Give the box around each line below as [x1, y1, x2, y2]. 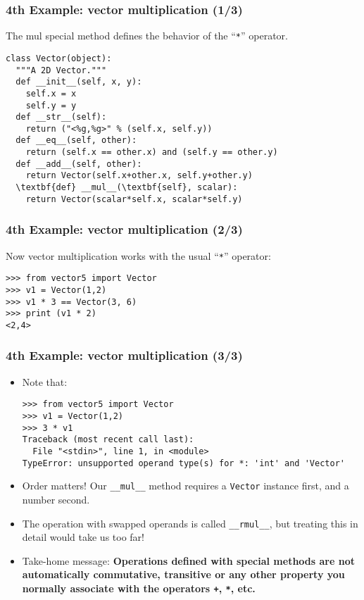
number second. [22, 492, 90, 506]
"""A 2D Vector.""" [15, 65, 107, 75]
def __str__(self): [15, 112, 107, 123]
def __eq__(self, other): [15, 135, 137, 146]
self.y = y [25, 100, 77, 111]
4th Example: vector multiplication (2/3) [6, 220, 243, 238]
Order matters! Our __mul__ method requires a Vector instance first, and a [22, 478, 349, 493]
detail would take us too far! [22, 530, 144, 544]
